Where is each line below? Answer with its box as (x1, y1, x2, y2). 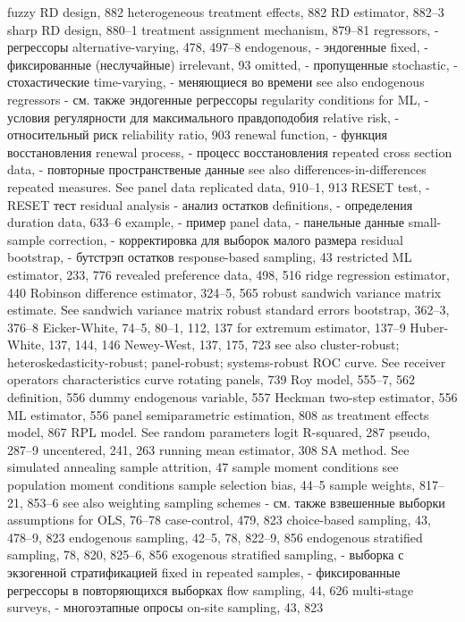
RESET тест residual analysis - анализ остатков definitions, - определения (7, 195, 413, 214)
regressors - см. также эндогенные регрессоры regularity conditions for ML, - (7, 89, 429, 108)
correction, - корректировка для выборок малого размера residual (48, 230, 403, 248)
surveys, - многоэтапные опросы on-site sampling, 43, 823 (7, 598, 324, 617)
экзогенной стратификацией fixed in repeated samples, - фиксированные (7, 563, 401, 581)
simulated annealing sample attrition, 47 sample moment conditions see (7, 458, 399, 476)
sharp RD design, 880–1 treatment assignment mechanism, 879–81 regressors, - (7, 20, 439, 38)
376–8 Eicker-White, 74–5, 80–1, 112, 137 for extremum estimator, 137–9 (7, 317, 406, 336)
